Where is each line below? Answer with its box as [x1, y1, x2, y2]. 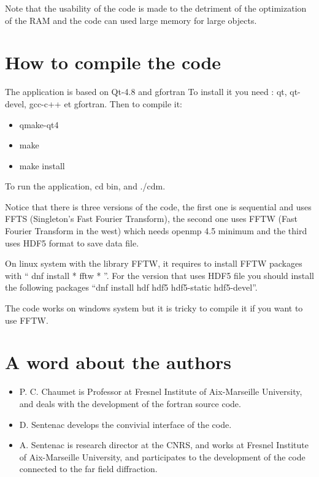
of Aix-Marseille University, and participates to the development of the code [19, 450, 306, 463]
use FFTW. [5, 313, 48, 326]
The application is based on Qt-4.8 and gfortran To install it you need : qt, [5, 85, 287, 98]
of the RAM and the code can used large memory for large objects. [5, 13, 257, 26]
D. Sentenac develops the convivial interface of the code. [19, 418, 232, 430]
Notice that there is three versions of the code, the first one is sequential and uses [5, 200, 312, 213]
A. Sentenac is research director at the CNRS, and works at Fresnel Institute [19, 438, 309, 451]
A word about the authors [5, 349, 232, 375]
